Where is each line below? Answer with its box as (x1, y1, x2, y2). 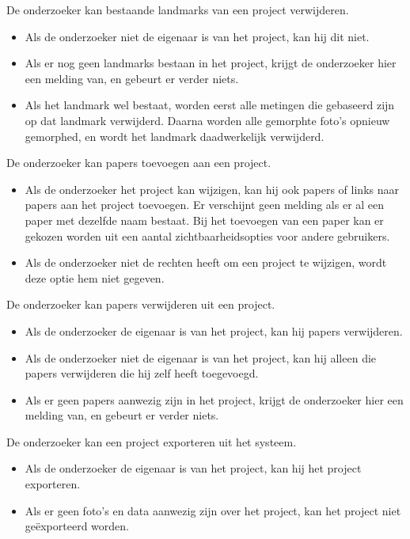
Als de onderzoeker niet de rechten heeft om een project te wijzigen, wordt (25, 254, 387, 271)
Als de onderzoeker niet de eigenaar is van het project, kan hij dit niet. (25, 28, 370, 44)
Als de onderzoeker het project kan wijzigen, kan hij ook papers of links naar (25, 180, 399, 197)
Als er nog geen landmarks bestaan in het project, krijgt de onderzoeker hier (25, 55, 397, 71)
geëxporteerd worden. (25, 518, 129, 534)
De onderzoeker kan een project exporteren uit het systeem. (6, 433, 297, 450)
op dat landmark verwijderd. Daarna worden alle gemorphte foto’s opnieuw (25, 112, 390, 128)
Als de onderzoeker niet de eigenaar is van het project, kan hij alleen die (25, 349, 377, 366)
